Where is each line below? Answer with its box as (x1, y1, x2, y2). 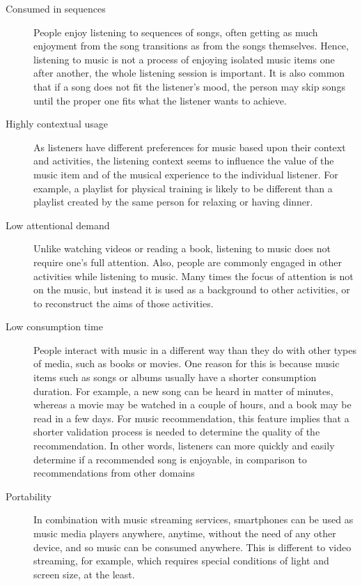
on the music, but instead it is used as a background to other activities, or (33, 282, 350, 297)
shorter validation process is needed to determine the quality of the (33, 424, 320, 439)
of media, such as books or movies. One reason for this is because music (33, 356, 340, 371)
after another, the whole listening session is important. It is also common (33, 65, 345, 80)
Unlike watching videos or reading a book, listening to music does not (33, 241, 331, 256)
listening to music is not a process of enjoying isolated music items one (33, 52, 335, 66)
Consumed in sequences (6, 1, 106, 15)
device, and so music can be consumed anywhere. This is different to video (33, 539, 352, 554)
